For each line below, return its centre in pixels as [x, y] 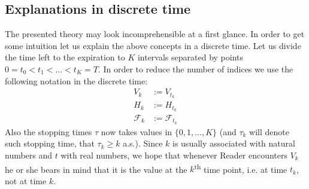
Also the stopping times [49, 131]
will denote [269, 131]
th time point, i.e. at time [241, 168]
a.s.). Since [143, 143]
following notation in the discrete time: [76, 80]
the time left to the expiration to [65, 57]
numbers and [29, 155]
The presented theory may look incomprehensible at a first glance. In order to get [155, 34]
